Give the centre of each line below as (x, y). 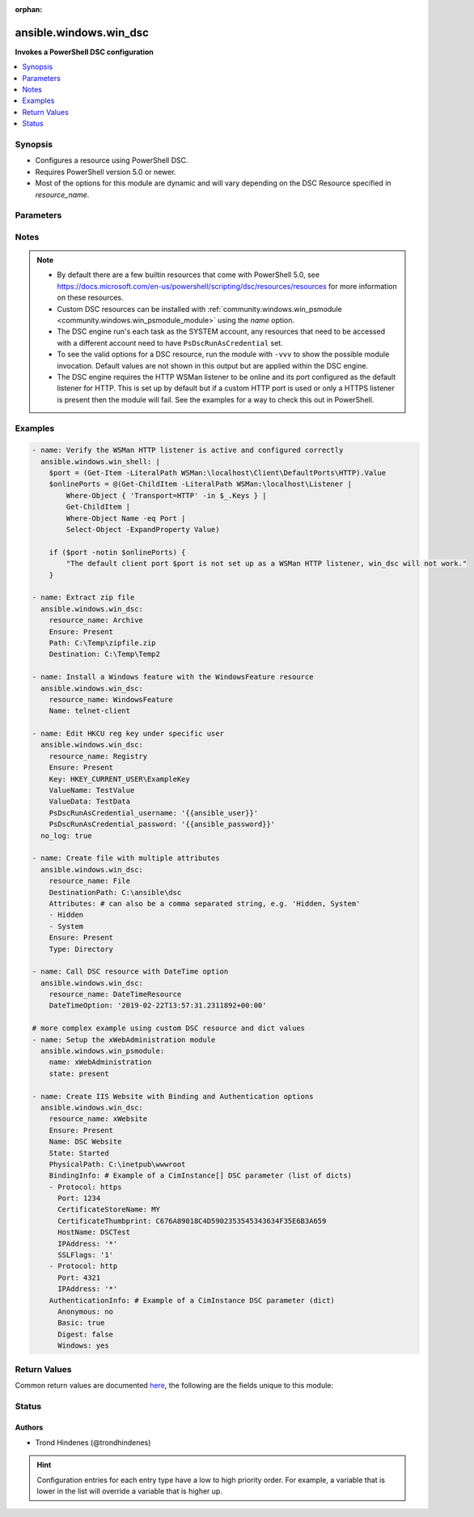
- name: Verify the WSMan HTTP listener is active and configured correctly (188, 450)
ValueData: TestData (90, 801)
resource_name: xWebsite (98, 1119)
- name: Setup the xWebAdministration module (124, 1040)
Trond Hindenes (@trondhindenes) (93, 1442)
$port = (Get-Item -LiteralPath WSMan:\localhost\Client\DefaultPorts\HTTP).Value (218, 473)
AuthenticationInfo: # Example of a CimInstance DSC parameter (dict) (192, 1300)
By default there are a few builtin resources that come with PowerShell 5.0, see (188, 275)
